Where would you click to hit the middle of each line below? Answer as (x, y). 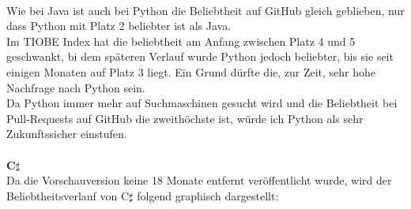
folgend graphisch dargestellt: (208, 195)
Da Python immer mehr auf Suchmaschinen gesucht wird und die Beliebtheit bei (202, 103)
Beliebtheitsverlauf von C (68, 195)
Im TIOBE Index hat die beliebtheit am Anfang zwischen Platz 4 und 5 (181, 41)
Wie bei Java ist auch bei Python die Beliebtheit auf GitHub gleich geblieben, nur (205, 10)
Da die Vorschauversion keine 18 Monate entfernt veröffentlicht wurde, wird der (199, 180)
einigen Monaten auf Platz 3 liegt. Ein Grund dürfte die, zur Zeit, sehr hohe (191, 71)
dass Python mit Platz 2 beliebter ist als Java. (119, 26)
